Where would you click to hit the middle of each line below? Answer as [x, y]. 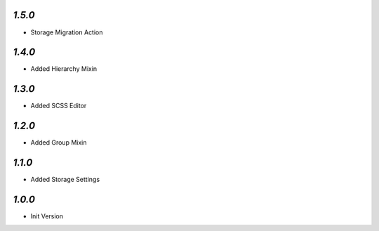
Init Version [47, 216]
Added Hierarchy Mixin [64, 69]
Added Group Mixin [59, 143]
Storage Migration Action [67, 32]
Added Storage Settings [65, 180]
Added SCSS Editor [59, 106]
